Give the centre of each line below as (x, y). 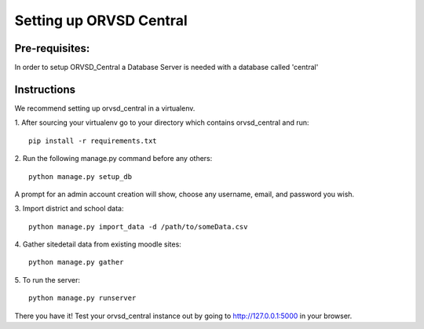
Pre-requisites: (52, 48)
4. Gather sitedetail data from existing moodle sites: (98, 244)
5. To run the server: (47, 280)
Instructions (45, 89)
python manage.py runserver (82, 298)
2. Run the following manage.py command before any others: (113, 159)
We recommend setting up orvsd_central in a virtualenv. (105, 108)
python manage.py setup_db (80, 176)
